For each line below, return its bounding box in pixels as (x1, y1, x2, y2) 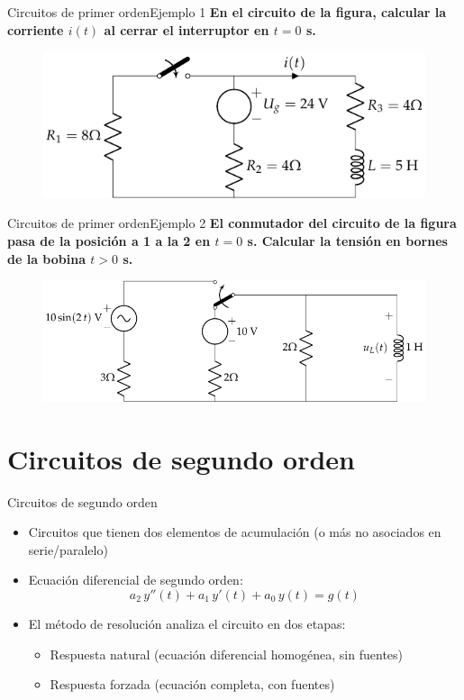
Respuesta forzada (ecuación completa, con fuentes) (50, 675, 335, 694)
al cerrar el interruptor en (104, 20, 269, 39)
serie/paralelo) (28, 540, 108, 559)
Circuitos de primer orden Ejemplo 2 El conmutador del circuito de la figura (7, 214, 457, 232)
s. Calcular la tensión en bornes (247, 231, 448, 250)
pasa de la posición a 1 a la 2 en (7, 231, 211, 250)
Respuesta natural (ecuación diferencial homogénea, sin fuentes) (50, 644, 404, 663)
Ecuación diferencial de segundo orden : (28, 570, 243, 589)
